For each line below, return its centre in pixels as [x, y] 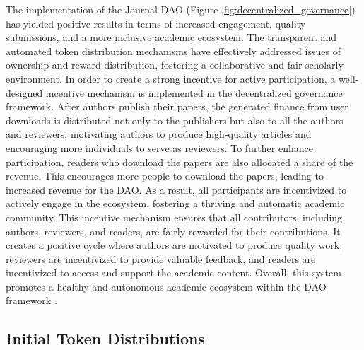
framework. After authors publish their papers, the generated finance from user [177, 106]
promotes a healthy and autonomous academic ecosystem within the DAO [166, 286]
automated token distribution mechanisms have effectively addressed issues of [173, 51]
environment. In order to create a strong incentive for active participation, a [171, 78]
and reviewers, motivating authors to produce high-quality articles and [159, 134]
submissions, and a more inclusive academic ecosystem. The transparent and [171, 37]
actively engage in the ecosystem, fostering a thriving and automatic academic [175, 203]
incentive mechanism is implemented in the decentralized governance [194, 92]
